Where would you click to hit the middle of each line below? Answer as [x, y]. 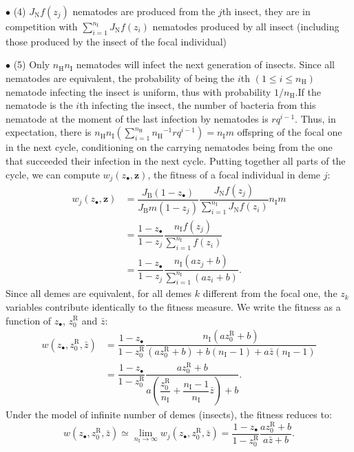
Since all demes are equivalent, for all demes [99, 293]
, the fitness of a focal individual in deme [234, 174]
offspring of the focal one [290, 132]
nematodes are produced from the [144, 11]
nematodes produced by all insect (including [246, 26]
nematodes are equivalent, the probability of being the [120, 78]
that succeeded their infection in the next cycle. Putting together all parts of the [176, 160]
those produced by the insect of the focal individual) [116, 41]
